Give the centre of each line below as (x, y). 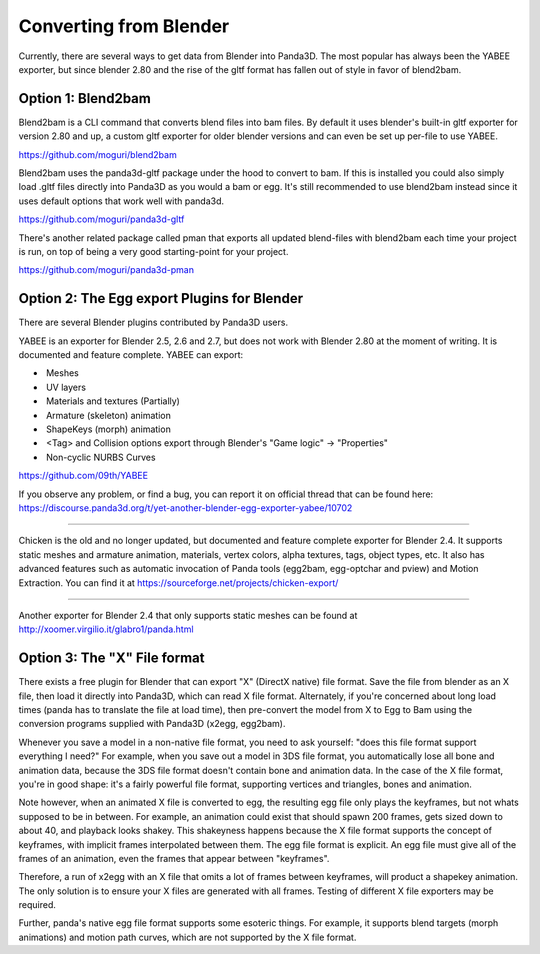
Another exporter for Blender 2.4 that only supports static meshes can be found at (188, 615)
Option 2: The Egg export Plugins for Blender (161, 298)
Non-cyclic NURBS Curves (100, 457)
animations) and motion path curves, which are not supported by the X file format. (187, 937)
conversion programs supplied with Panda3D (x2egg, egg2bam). (152, 724)
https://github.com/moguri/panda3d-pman (106, 270)
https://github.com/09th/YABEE (83, 476)
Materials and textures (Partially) (112, 401)
